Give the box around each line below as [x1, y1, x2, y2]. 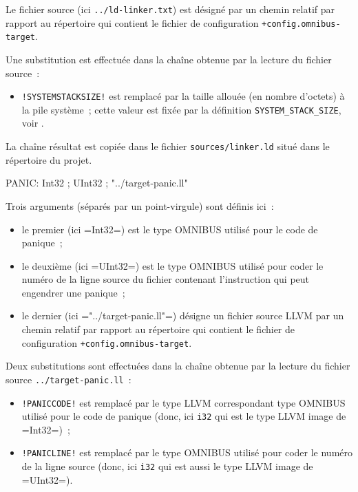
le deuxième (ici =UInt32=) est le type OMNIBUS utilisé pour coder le [21, 258, 324, 272]
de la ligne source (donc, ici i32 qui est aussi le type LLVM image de [21, 459, 313, 473]
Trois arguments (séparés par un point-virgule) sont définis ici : [6, 198, 274, 213]
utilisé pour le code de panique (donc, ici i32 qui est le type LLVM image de [21, 409, 346, 423]
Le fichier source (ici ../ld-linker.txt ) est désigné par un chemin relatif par [6, 2, 335, 16]
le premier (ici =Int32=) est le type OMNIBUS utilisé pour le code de [21, 222, 318, 236]
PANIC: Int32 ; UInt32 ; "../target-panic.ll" [6, 175, 188, 190]
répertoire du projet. [6, 152, 92, 167]
